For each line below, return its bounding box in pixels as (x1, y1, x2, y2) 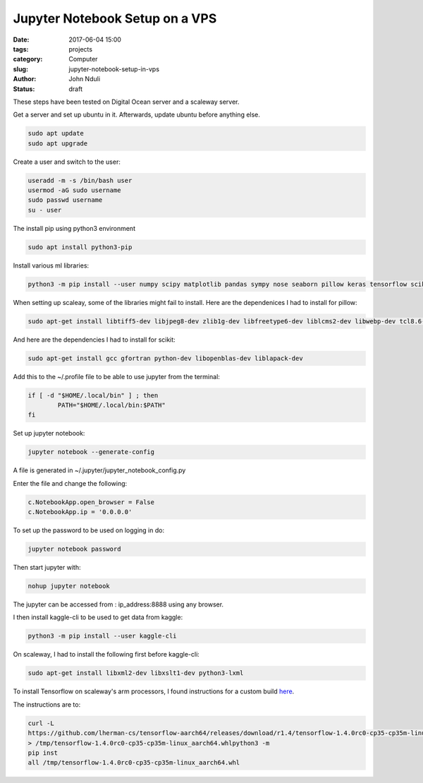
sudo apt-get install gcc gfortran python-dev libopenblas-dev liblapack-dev (27, 354, 303, 362)
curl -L (27, 719, 54, 727)
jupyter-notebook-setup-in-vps (68, 64, 160, 73)
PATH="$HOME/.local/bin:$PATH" (57, 401, 166, 410)
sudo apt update (27, 129, 85, 138)
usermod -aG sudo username (27, 186, 121, 194)
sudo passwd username (27, 196, 103, 204)
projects (68, 44, 93, 53)
